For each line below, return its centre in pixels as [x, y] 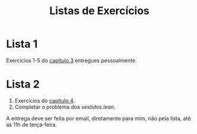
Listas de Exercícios [99, 11]
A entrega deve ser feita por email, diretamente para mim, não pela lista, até [98, 118]
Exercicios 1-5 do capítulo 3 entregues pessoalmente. [72, 60]
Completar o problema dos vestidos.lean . [65, 107]
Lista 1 [22, 44]
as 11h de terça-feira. [32, 125]
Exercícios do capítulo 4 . [45, 100]
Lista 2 [23, 84]
